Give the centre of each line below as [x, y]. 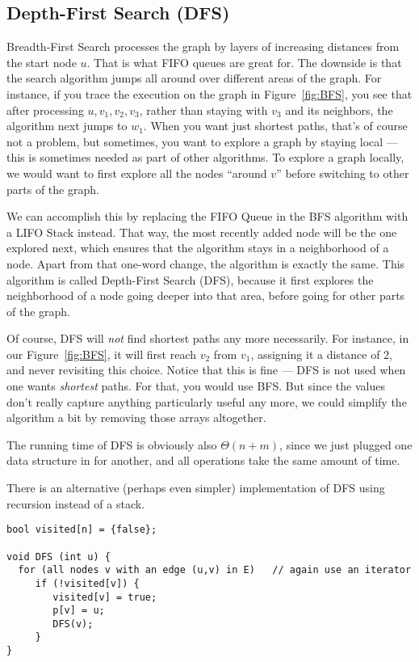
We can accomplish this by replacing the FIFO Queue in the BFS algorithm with [207, 216]
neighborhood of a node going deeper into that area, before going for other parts [206, 295]
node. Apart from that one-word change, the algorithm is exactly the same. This [206, 263]
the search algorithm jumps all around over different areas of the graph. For [194, 78]
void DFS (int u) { [59, 557]
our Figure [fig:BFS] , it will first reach [101, 354]
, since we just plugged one [346, 444]
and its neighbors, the [339, 110]
